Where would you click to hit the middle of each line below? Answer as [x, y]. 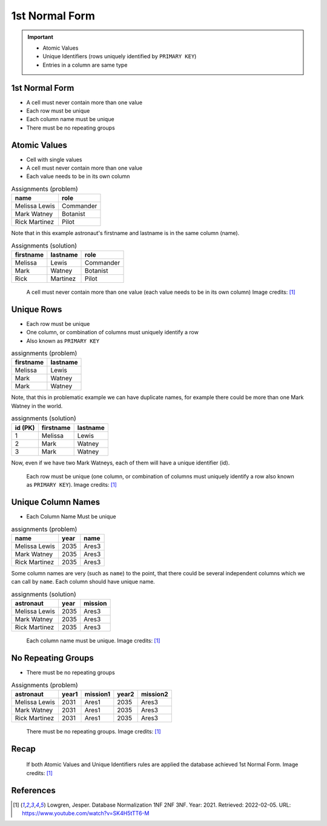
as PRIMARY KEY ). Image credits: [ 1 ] [72, 485]
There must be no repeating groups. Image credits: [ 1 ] [94, 731]
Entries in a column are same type [85, 65]
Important [41, 37]
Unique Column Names [55, 502]
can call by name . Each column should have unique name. [83, 582]
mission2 [154, 694]
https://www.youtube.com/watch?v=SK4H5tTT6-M [86, 813]
